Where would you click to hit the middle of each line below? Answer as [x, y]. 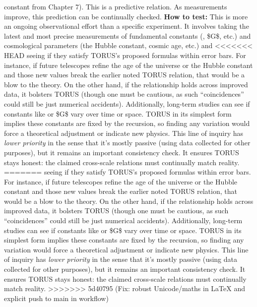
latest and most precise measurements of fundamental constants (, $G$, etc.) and [128, 35]
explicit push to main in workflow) [56, 298]
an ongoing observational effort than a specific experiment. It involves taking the [127, 26]
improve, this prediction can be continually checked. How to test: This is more [126, 16]
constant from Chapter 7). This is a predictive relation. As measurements [116, 6]
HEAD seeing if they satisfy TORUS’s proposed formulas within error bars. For [125, 55]
